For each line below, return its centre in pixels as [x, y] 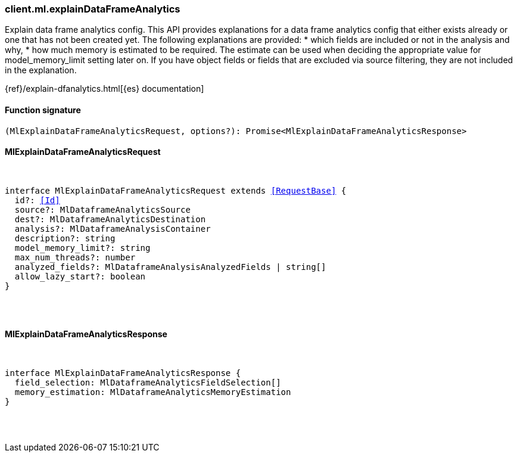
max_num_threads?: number [75, 257]
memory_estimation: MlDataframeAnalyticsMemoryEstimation [153, 392]
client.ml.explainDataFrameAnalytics [93, 9]
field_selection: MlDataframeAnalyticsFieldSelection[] [148, 383]
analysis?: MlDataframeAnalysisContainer [113, 228]
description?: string [65, 238]
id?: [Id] [37, 200]
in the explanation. [41, 70]
